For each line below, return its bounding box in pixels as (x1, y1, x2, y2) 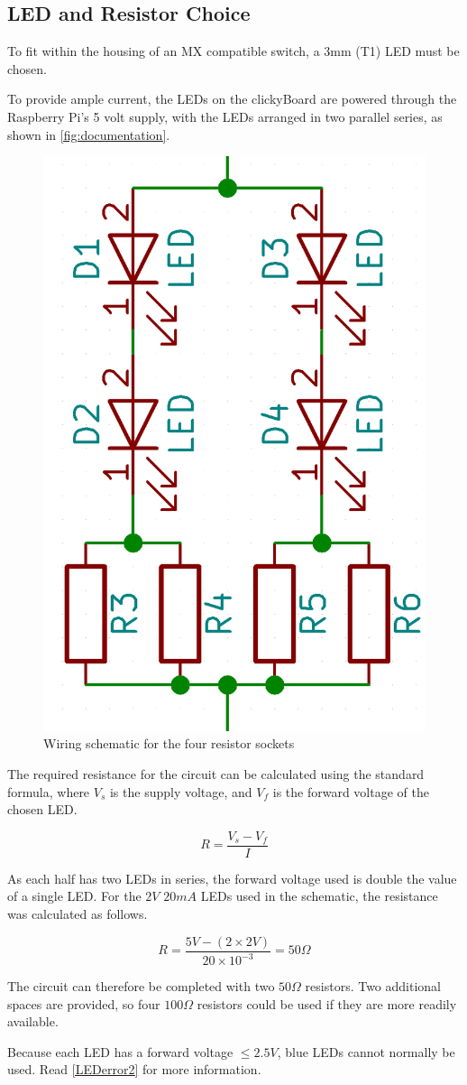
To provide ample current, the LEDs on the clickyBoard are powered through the (7, 89, 457, 108)
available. (7, 1012, 59, 1031)
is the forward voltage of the (272, 782, 429, 801)
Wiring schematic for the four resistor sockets (43, 734, 295, 753)
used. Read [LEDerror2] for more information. (7, 1060, 261, 1079)
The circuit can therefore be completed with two (7, 977, 275, 995)
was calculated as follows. (7, 904, 148, 923)
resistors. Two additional (305, 977, 441, 995)
